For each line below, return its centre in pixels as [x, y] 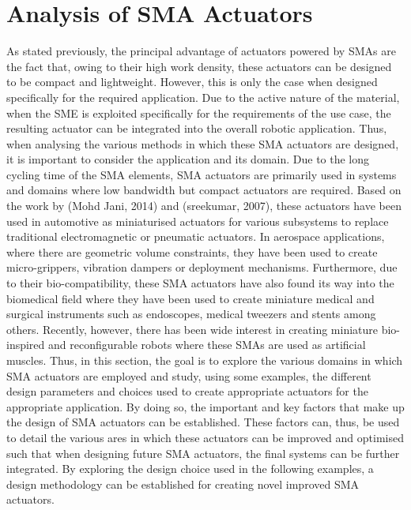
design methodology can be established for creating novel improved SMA [183, 484]
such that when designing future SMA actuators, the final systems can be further [203, 453]
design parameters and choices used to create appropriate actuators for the [187, 391]
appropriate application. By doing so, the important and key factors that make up [205, 406]
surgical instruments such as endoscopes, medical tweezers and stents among [191, 314]
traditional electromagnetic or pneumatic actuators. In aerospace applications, [196, 236]
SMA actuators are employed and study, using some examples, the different [189, 375]
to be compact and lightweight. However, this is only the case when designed [192, 82]
